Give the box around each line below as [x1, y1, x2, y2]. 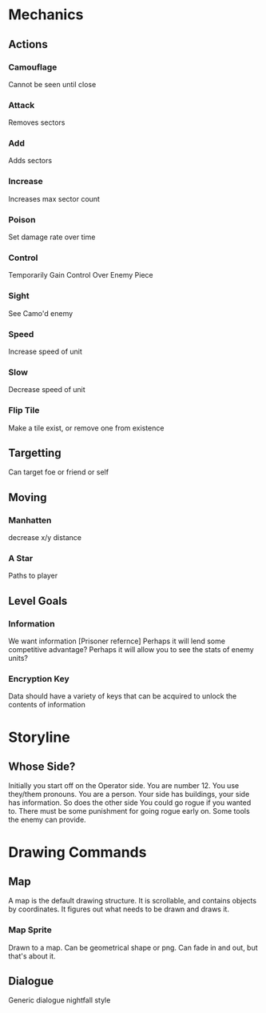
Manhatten [8, 515, 52, 526]
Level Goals [8, 594, 68, 607]
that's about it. [8, 951, 56, 961]
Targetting [8, 446, 62, 459]
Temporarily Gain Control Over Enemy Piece [8, 270, 153, 280]
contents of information [8, 700, 85, 710]
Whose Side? [8, 759, 76, 773]
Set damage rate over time [8, 232, 96, 242]
